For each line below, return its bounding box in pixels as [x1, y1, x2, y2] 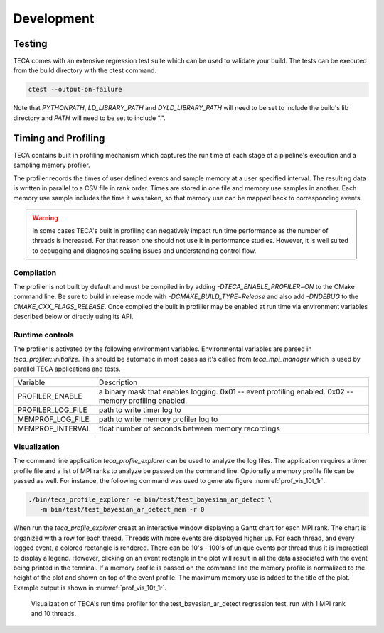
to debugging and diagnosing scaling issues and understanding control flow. [32, 246, 257, 255]
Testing [13, 38, 48, 50]
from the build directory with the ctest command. [13, 66, 156, 75]
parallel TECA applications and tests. [13, 364, 121, 373]
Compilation [13, 267, 57, 277]
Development [13, 11, 95, 26]
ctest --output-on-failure [28, 85, 122, 94]
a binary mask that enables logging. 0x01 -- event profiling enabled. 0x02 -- [98, 387, 353, 397]
